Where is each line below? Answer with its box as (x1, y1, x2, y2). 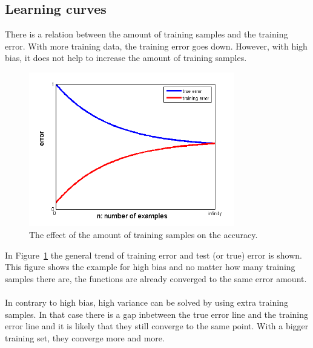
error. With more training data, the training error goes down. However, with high (5, 39, 308, 52)
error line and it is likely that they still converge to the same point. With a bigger (5, 320, 309, 332)
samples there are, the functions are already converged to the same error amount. (5, 272, 307, 285)
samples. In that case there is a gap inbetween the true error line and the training (5, 308, 309, 320)
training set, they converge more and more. (5, 331, 165, 344)
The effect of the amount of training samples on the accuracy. (29, 228, 258, 240)
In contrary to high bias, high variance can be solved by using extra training (5, 295, 288, 308)
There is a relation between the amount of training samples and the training (5, 28, 288, 40)
